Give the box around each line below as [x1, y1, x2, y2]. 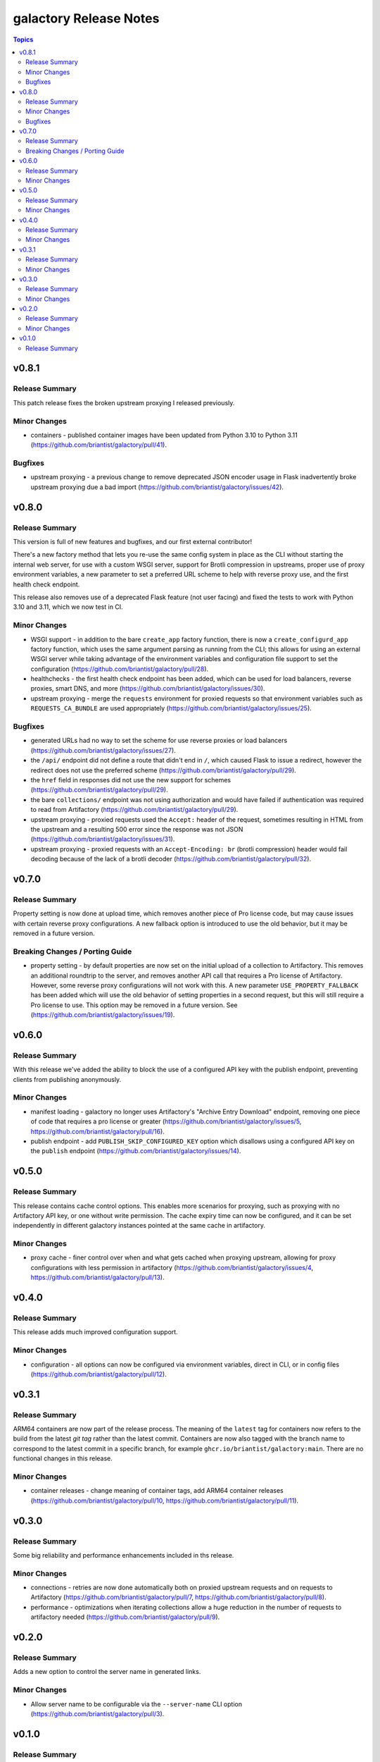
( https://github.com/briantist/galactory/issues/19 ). [30, 1011, 175, 1019]
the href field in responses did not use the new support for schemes [30, 775, 232, 784]
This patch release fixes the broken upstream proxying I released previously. [13, 398, 235, 407]
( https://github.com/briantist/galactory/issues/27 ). [30, 746, 176, 754]
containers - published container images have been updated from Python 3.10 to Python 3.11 [30, 431, 298, 439]
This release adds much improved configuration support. [13, 1328, 179, 1336]
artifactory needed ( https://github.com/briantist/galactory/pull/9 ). [30, 1613, 220, 1621]
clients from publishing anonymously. [13, 1075, 122, 1083]
